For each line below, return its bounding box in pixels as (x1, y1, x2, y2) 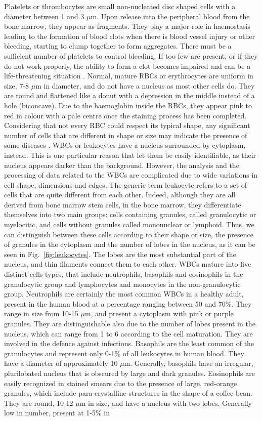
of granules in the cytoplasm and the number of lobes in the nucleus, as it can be (4, 239, 255, 249)
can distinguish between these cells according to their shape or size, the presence (4, 229, 253, 239)
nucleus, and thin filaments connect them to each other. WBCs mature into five (4, 259, 251, 269)
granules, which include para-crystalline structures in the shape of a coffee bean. (4, 388, 252, 398)
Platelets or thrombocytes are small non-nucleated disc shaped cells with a (4, 1, 236, 11)
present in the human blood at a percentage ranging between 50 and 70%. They (4, 298, 252, 309)
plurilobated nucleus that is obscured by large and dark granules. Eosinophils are (4, 367, 255, 378)
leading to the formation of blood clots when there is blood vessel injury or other (4, 30, 255, 41)
